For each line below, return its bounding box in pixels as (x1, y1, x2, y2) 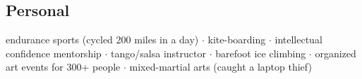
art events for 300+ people (6, 59, 121, 74)
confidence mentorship (6, 45, 102, 60)
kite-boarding (207, 32, 266, 47)
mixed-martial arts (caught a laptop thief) (129, 59, 312, 74)
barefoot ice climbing (215, 45, 306, 60)
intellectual (274, 32, 322, 47)
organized (315, 45, 356, 60)
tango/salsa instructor (111, 45, 206, 60)
